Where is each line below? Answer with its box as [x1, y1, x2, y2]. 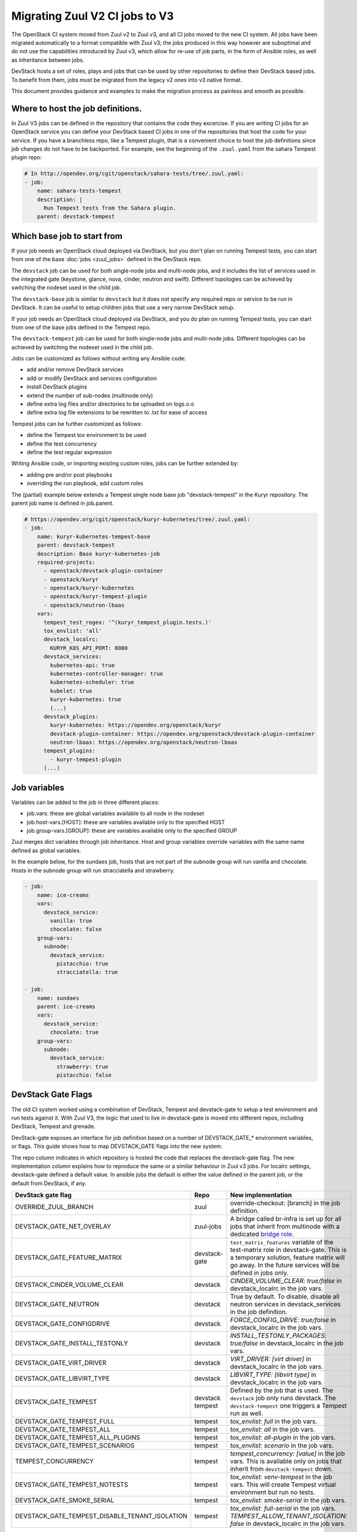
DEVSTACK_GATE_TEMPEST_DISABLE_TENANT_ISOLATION [15, 1512, 188, 1520]
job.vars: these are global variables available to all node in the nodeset [26, 810, 205, 817]
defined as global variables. [11, 846, 81, 854]
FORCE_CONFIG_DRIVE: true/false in [230, 1316, 336, 1324]
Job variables [11, 782, 64, 793]
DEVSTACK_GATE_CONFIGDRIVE [15, 1319, 110, 1328]
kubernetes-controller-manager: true [50, 670, 163, 677]
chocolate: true [50, 1029, 99, 1036]
